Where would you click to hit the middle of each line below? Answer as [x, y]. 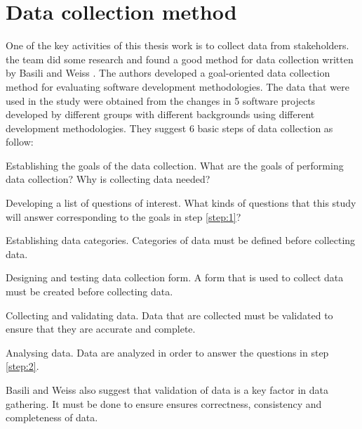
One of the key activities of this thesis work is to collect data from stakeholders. [177, 45]
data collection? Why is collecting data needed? [108, 179]
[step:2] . [22, 366]
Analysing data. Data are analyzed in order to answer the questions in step [167, 352]
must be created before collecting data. [89, 292]
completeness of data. [52, 417]
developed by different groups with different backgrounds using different [160, 114]
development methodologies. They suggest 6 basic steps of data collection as [169, 128]
